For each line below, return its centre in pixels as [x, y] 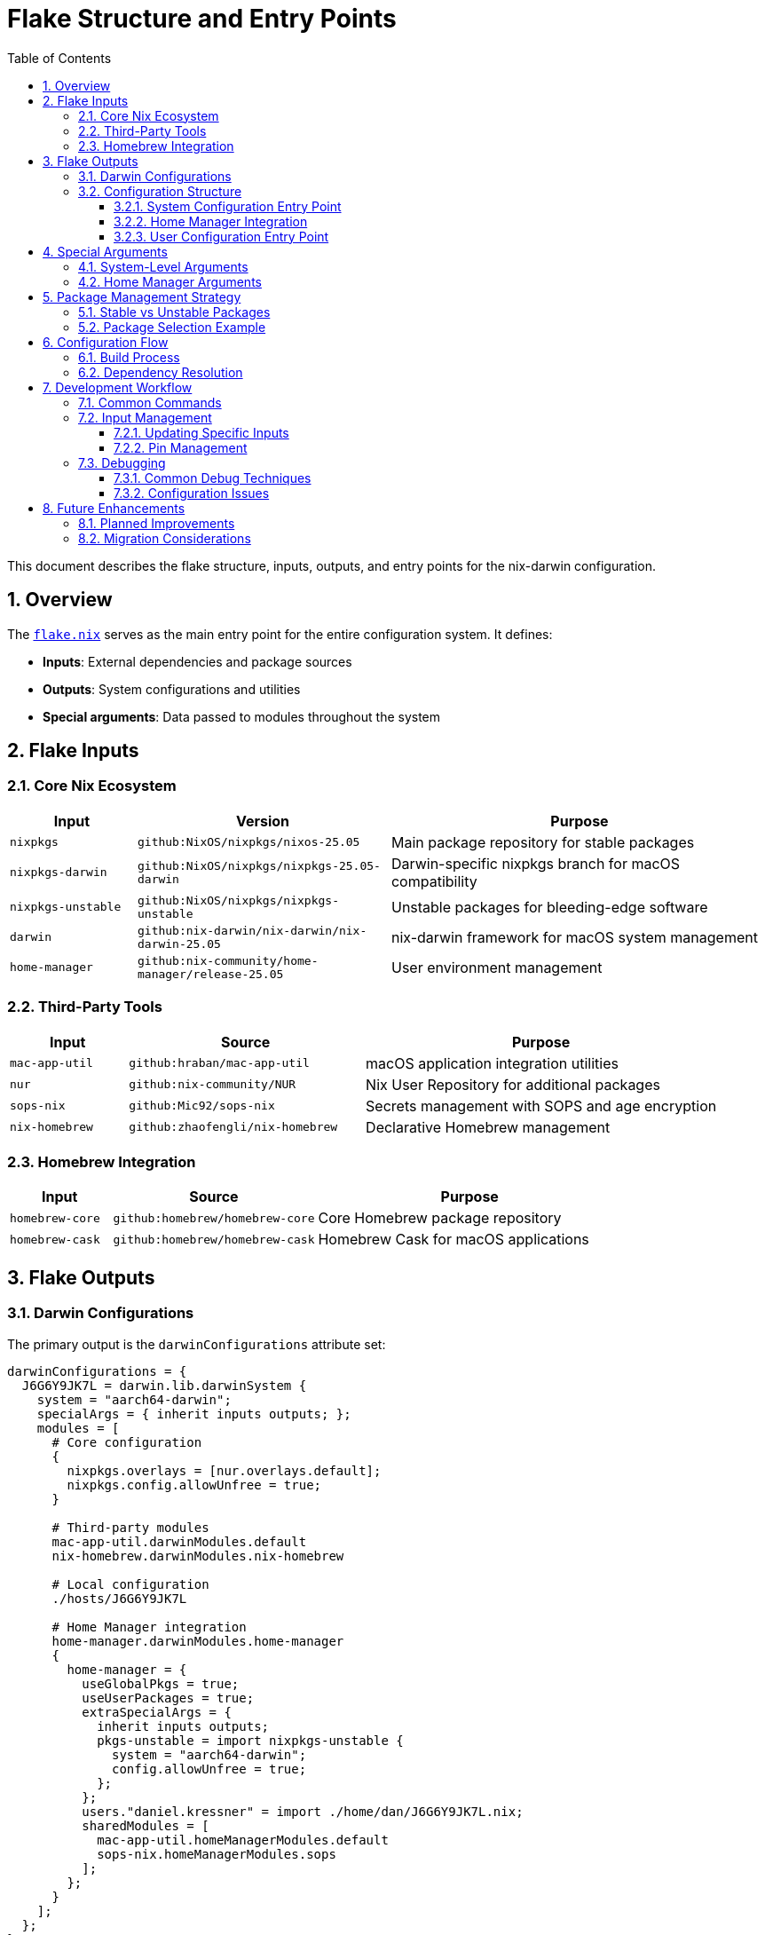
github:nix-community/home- [228, 960]
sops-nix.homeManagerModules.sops [217, 1854]
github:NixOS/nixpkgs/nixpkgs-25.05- [259, 865]
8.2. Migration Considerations [165, 538]
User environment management [497, 967]
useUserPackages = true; [168, 1698]
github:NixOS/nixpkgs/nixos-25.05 [248, 842]
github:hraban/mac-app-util [219, 1063]
